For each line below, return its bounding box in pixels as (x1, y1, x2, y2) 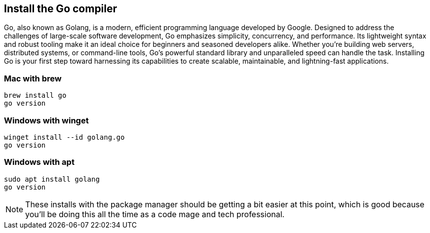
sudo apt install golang (4, 175, 100, 183)
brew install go (4, 91, 67, 100)
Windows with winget (4, 115, 89, 125)
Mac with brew (4, 73, 62, 83)
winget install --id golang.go (4, 133, 125, 141)
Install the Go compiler (4, 2, 117, 15)
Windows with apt (4, 157, 75, 167)
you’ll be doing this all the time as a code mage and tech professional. (25, 209, 285, 219)
